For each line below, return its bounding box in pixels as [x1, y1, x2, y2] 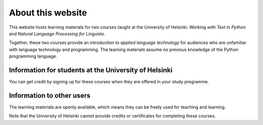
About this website [9, 7, 87, 18]
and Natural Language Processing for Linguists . [9, 31, 106, 36]
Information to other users [9, 91, 91, 99]
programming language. [9, 53, 57, 59]
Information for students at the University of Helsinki [9, 66, 173, 74]
